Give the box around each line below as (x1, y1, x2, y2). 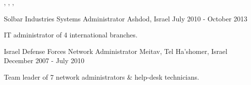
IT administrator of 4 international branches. (4, 30, 138, 40)
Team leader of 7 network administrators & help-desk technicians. (4, 71, 199, 82)
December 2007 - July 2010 (4, 55, 85, 66)
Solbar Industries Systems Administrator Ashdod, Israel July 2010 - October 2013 (4, 13, 248, 23)
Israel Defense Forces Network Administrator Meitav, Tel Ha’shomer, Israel (4, 46, 228, 56)
